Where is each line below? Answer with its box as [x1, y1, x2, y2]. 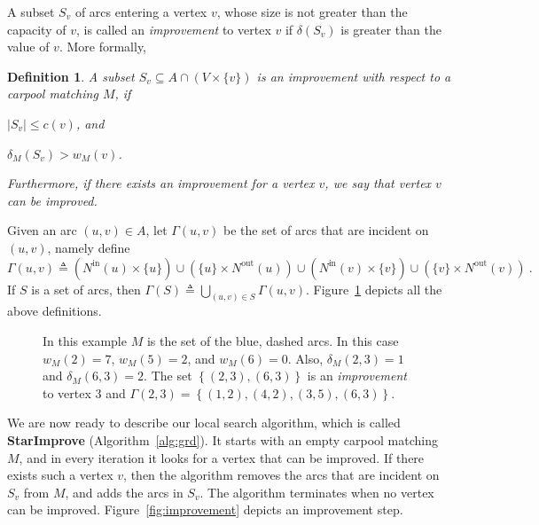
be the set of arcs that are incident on [223, 221, 429, 239]
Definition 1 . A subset [7, 67, 135, 85]
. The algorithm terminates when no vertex [199, 482, 434, 501]
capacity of [7, 20, 66, 38]
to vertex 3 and [43, 383, 126, 402]
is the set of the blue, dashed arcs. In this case [146, 331, 399, 349]
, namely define [47, 238, 130, 256]
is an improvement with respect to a [256, 67, 451, 85]
